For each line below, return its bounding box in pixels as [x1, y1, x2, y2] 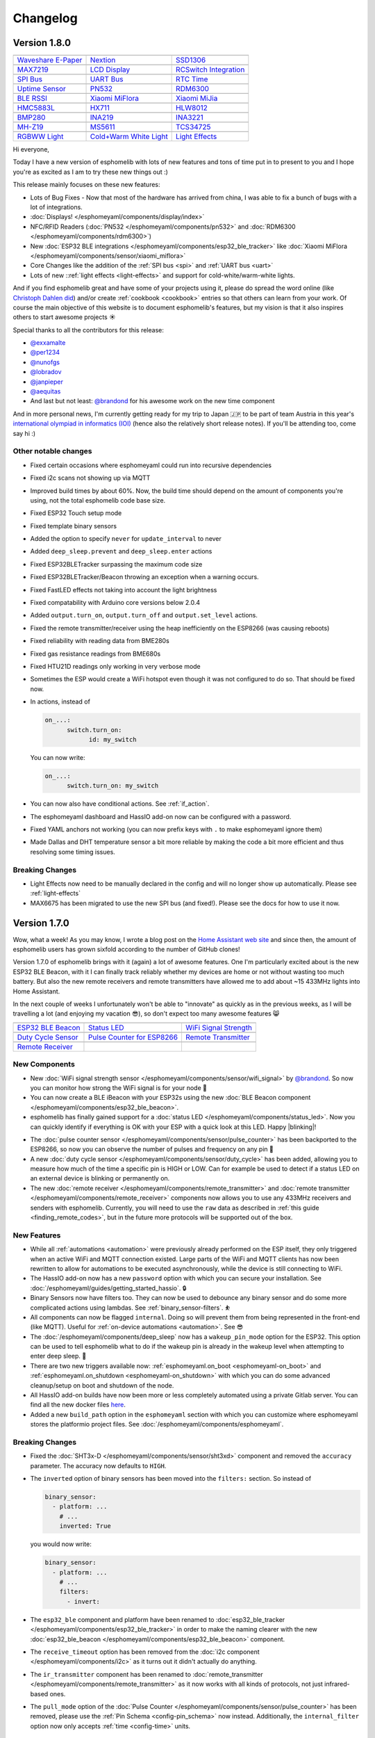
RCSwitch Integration [176, 65, 245, 74]
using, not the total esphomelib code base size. [30, 496, 166, 504]
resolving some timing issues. [30, 847, 116, 856]
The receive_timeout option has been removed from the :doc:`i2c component [30, 1648, 260, 1656]
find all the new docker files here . [30, 1401, 126, 1409]
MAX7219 [17, 65, 49, 74]
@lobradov [30, 368, 62, 376]
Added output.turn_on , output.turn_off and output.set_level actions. [30, 611, 258, 619]
